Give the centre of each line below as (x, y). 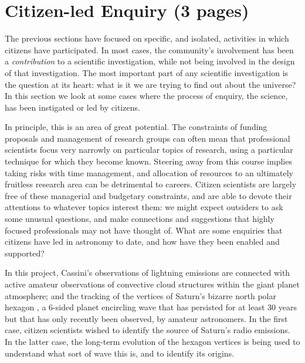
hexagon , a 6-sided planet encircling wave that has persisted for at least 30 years (151, 307)
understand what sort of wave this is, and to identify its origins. (120, 353)
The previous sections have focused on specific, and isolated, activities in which (147, 38)
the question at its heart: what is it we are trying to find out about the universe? (150, 84)
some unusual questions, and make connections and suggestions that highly (140, 219)
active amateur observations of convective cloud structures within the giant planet (152, 284)
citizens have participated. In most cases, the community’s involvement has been (149, 49)
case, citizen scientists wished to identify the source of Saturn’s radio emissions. (148, 330)
